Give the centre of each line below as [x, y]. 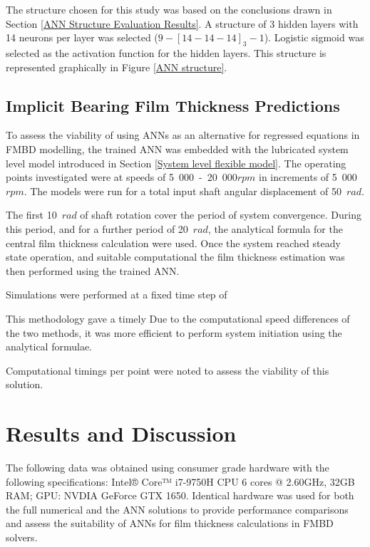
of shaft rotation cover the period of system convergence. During [221, 215]
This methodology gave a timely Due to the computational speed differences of [178, 318]
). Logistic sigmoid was [314, 37]
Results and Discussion [121, 433]
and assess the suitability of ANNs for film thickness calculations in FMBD [170, 523]
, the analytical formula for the [275, 228]
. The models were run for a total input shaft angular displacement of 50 [183, 191]
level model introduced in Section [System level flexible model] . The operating [176, 163]
